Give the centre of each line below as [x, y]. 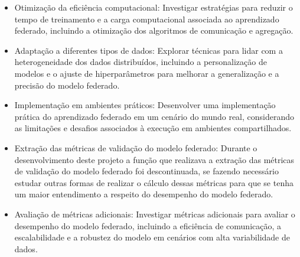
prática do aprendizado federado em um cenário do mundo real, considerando [154, 116]
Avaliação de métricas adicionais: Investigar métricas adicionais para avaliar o [155, 214]
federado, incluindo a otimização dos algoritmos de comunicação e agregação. [154, 30]
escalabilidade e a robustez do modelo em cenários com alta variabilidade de [152, 237]
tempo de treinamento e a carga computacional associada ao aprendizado [147, 19]
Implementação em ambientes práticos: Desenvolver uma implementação [145, 105]
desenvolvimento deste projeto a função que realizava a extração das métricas [154, 159]
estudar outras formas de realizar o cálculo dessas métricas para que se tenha [154, 182]
